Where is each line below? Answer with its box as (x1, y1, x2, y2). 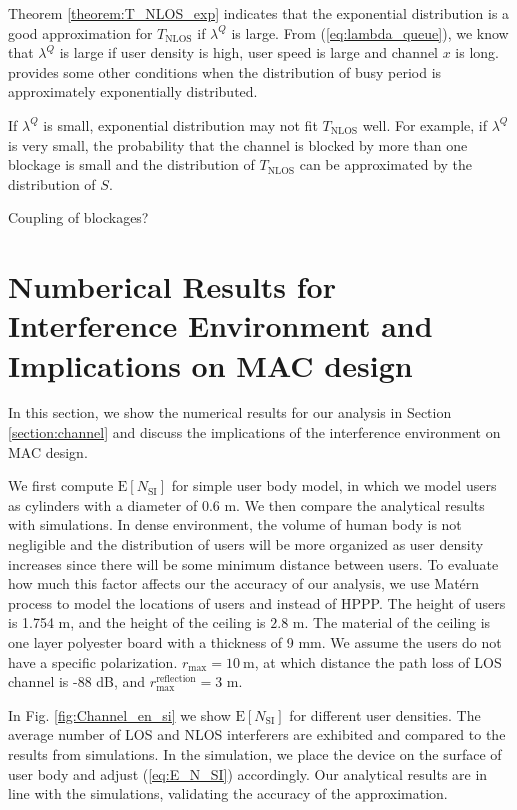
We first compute (8, 475, 114, 496)
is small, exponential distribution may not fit (43, 114, 318, 135)
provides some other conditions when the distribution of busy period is (8, 61, 442, 82)
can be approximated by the (299, 154, 473, 175)
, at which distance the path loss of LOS (254, 651, 502, 672)
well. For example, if (362, 114, 487, 135)
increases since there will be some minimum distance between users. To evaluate (8, 553, 499, 574)
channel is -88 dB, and (8, 671, 146, 692)
